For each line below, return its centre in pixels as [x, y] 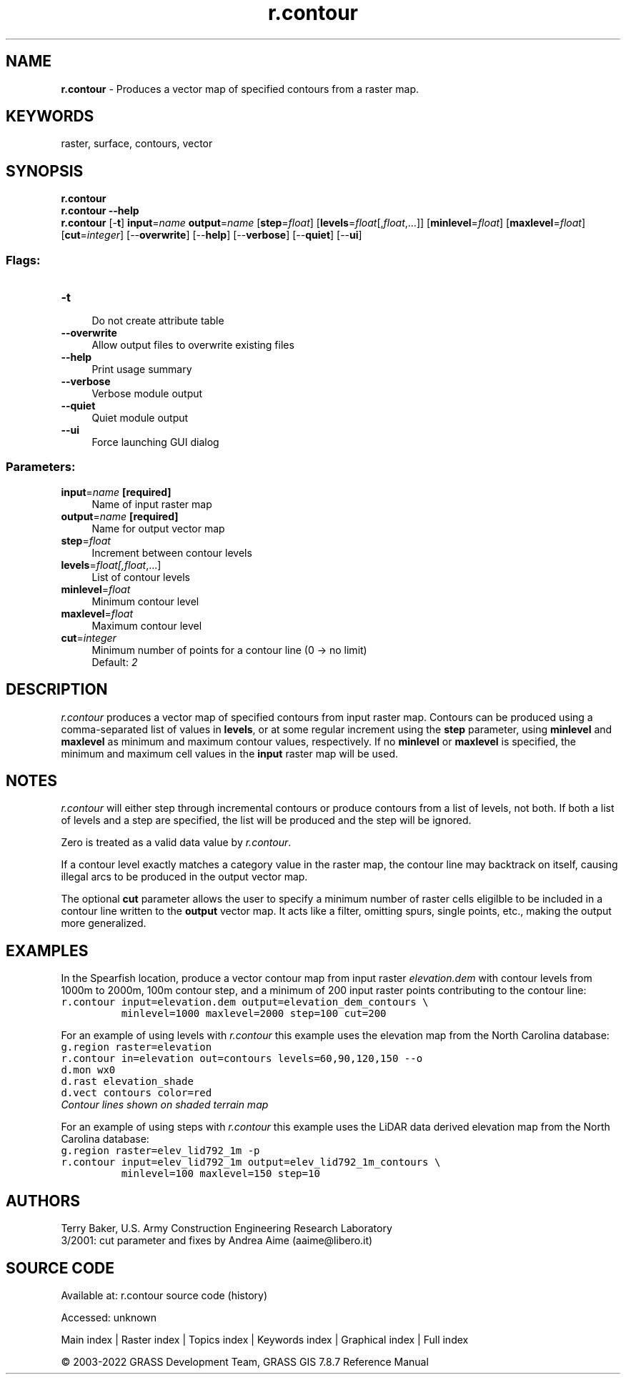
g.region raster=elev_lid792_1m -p [160, 1151]
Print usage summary [142, 369]
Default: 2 [115, 662]
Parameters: [41, 467]
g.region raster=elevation [136, 1047]
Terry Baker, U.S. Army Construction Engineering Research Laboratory [227, 1228]
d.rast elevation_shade [127, 1082]
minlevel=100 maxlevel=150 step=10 [220, 1174]
